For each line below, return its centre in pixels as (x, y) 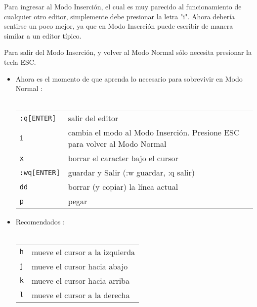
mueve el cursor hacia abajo (80, 266)
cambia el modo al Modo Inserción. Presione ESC (154, 132)
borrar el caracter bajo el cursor (123, 158)
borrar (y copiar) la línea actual (123, 187)
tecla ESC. (20, 62)
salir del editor (93, 118)
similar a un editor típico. (43, 35)
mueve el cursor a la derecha (81, 295)
